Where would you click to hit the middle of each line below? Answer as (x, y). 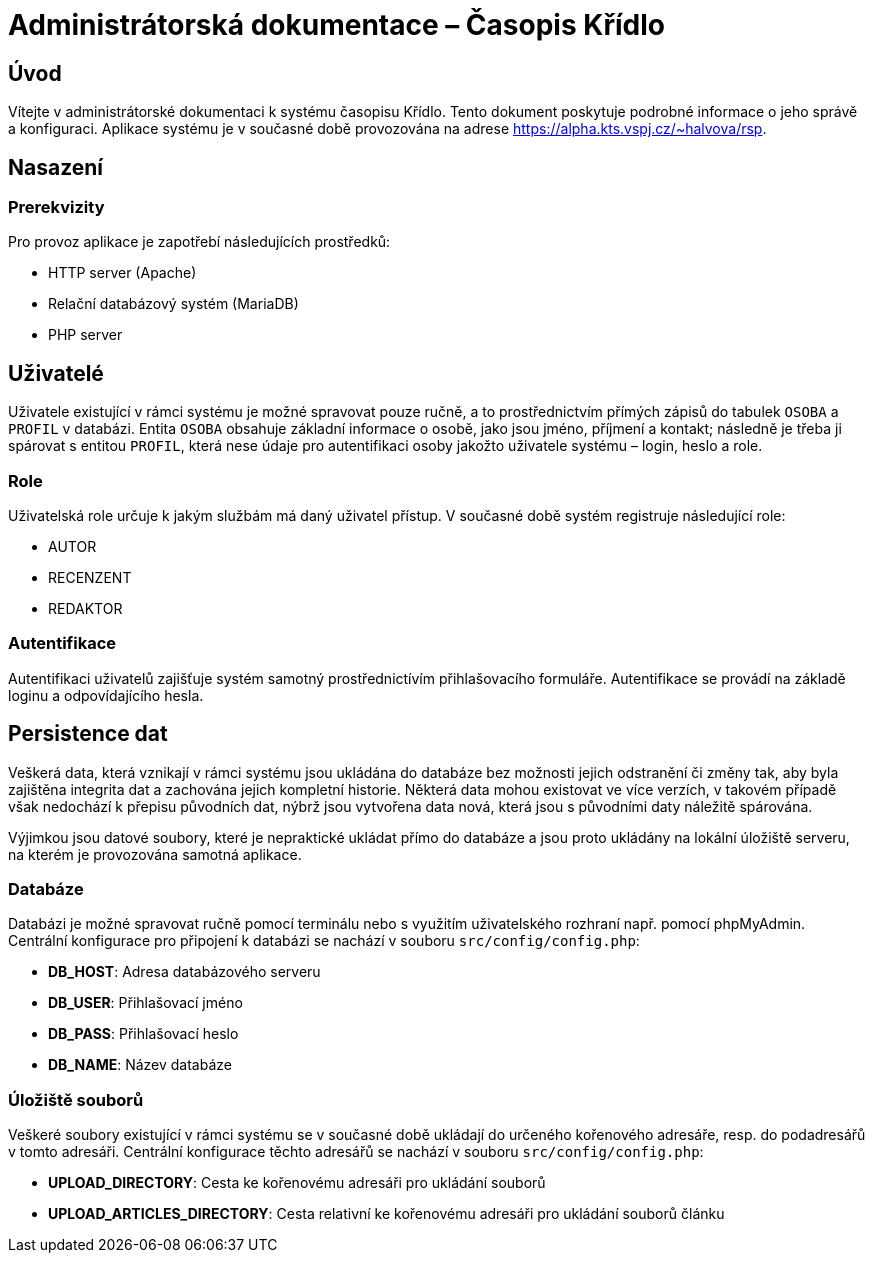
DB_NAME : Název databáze (140, 1065)
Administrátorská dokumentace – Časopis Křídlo (336, 25)
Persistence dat (88, 734)
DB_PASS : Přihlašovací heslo (143, 1034)
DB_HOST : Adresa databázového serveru (184, 972)
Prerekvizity (56, 207)
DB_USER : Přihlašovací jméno (145, 1003)
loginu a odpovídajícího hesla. (106, 695)
